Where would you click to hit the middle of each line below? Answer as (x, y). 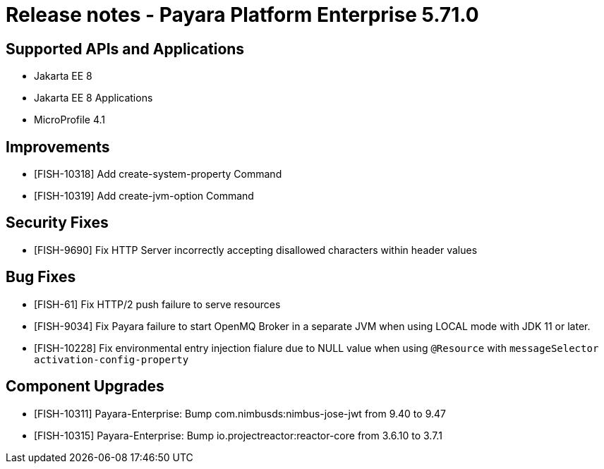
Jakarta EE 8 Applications (93, 98)
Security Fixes (57, 223)
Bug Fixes (41, 277)
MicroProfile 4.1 (70, 120)
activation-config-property (111, 359)
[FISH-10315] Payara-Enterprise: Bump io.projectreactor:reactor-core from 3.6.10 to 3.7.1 (238, 435)
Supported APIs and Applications (125, 49)
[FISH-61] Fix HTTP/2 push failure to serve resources (157, 304)
